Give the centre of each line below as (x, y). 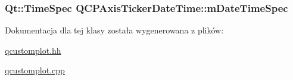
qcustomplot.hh (33, 50)
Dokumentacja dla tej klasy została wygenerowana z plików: (114, 30)
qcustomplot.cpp (35, 70)
